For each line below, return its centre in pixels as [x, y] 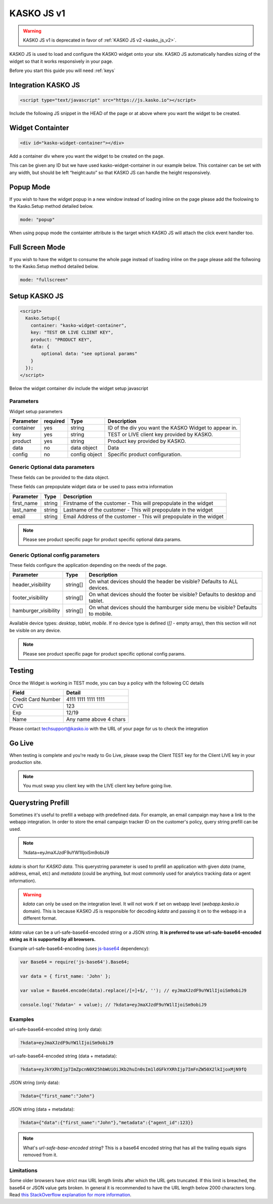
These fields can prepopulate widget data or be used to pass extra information [91, 487]
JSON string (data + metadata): [42, 1109]
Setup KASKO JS [36, 296]
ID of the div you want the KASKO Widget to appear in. [173, 428]
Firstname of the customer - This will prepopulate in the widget [138, 503]
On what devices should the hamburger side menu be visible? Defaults [173, 607]
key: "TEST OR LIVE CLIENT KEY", [72, 333]
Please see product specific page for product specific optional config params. [104, 653]
